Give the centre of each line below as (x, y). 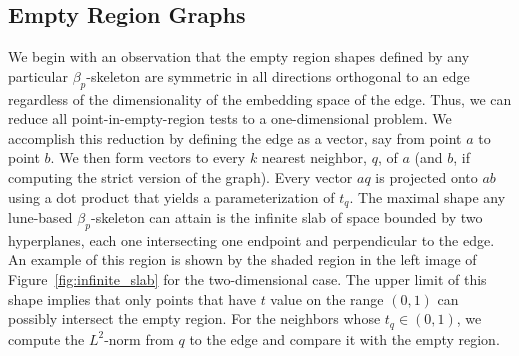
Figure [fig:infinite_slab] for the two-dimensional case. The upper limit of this (247, 279)
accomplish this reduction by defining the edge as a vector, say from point (235, 137)
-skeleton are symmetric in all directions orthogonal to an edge (278, 75)
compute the (46, 338)
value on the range (327, 298)
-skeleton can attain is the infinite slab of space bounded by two (286, 217)
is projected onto (426, 176)
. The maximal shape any (427, 196)
